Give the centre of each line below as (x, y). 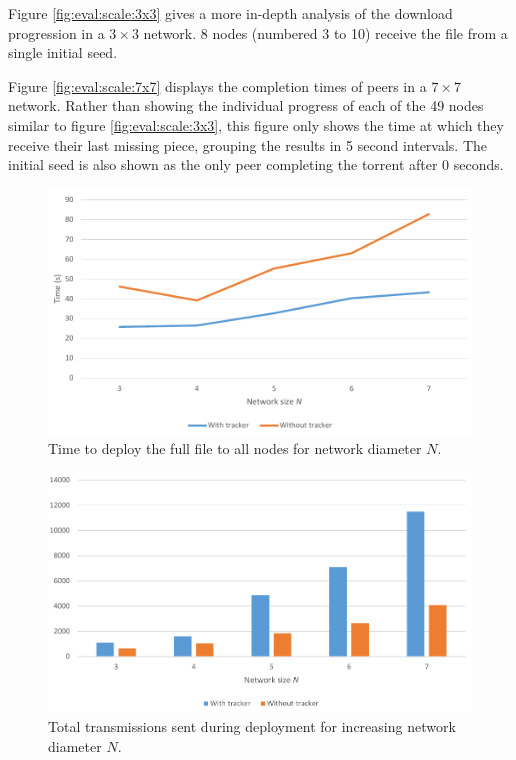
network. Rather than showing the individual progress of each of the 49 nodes (246, 105)
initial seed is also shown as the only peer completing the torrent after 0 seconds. (256, 164)
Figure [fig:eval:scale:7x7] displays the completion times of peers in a (217, 85)
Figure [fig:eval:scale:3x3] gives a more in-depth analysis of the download (230, 13)
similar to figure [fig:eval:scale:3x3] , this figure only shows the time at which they (256, 124)
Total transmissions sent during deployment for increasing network (252, 726)
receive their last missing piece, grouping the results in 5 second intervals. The (248, 144)
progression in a (56, 32)
